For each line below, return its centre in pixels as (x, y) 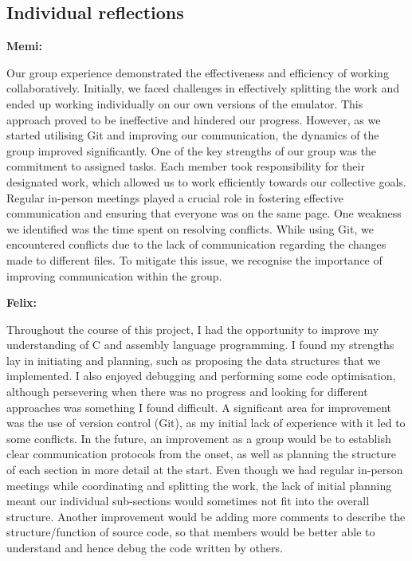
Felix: (22, 302)
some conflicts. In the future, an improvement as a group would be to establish (199, 438)
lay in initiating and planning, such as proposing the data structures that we (194, 360)
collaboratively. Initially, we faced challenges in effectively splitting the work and (203, 88)
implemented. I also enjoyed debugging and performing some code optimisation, (201, 376)
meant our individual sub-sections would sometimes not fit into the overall (188, 501)
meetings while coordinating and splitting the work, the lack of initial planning (199, 485)
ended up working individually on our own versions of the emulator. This (185, 103)
